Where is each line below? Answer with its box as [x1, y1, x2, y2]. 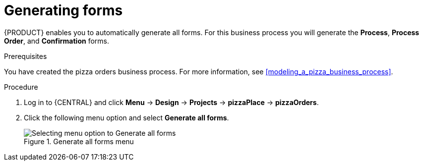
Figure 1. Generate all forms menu [24, 137, 134, 146]
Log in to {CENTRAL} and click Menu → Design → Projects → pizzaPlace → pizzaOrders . [24, 98, 319, 107]
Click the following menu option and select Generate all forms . [24, 113, 229, 122]
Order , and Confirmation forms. [4, 36, 109, 45]
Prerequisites [4, 52, 47, 60]
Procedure [4, 82, 38, 91]
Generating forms [4, 2, 123, 19]
